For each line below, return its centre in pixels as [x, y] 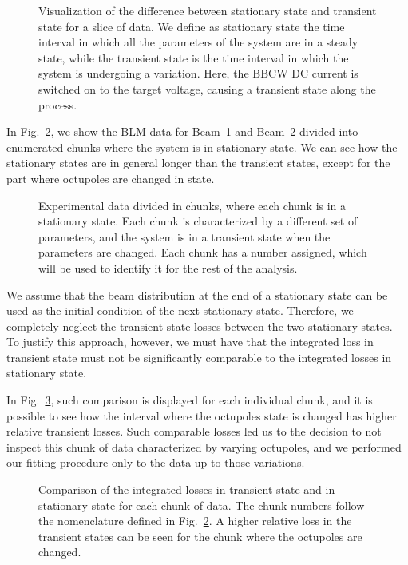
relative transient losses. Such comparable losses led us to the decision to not [194, 431]
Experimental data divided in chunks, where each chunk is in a [192, 205]
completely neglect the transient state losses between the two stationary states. [200, 326]
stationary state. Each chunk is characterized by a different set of [198, 221]
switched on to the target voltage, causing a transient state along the [207, 88]
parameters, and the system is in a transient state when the [184, 236]
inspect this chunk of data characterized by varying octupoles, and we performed [204, 446]
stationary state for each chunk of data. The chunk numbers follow [202, 505]
